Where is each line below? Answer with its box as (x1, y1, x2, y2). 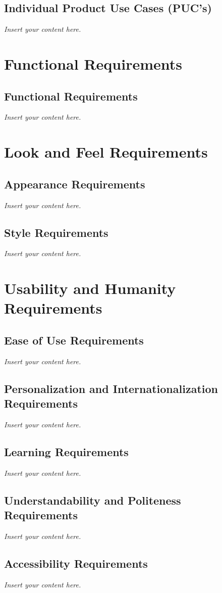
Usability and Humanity (4, 278, 176, 299)
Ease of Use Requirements (4, 332, 144, 348)
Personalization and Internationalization (4, 380, 218, 396)
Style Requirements (4, 224, 108, 240)
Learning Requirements (4, 443, 129, 459)
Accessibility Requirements (4, 555, 148, 571)
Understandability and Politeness (4, 492, 181, 508)
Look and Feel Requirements (4, 141, 208, 162)
